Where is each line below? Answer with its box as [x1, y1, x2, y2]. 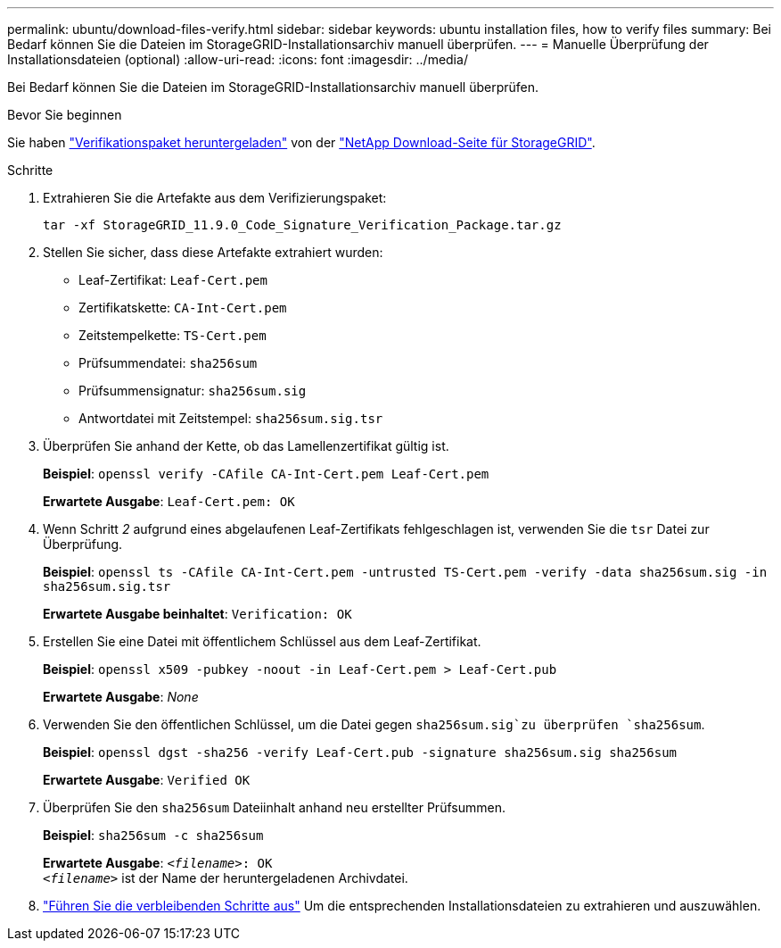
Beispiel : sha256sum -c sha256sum [43, 827, 264, 843]
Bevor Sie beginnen [7, 107, 122, 122]
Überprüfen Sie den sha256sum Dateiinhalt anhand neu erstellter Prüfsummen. [43, 800, 506, 815]
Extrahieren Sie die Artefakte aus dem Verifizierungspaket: [43, 190, 387, 205]
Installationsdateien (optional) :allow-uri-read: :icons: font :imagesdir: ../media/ [7, 52, 468, 67]
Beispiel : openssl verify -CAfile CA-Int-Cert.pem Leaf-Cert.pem [43, 466, 489, 481]
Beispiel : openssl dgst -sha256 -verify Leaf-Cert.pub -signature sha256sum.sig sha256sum [43, 744, 677, 760]
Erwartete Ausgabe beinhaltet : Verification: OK [43, 606, 352, 621]
